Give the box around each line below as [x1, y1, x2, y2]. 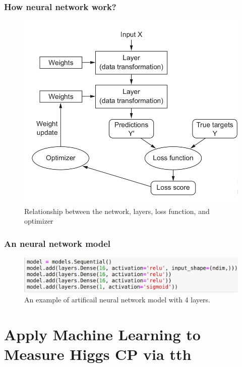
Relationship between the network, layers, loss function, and [24, 205, 210, 216]
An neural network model [4, 237, 111, 249]
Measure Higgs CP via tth [4, 343, 192, 364]
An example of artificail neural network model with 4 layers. [24, 294, 210, 304]
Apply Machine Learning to [4, 324, 201, 344]
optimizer [24, 216, 53, 226]
